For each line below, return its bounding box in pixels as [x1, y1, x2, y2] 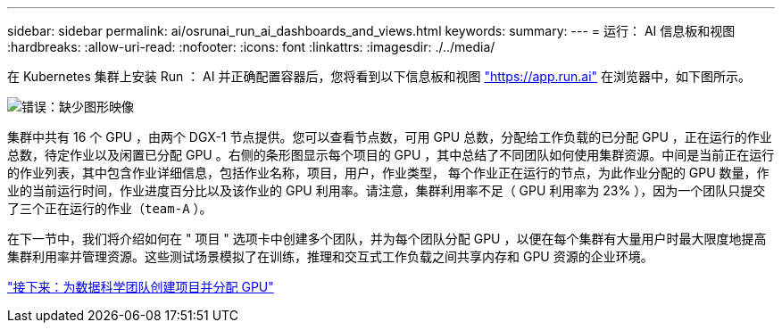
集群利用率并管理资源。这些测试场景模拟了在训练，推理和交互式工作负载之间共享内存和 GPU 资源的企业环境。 [7, 249, 653, 264]
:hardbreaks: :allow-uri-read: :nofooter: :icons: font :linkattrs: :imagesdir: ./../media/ [7, 39, 495, 54]
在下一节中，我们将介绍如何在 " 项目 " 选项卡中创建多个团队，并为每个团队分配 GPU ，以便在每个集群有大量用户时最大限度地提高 [7, 231, 767, 246]
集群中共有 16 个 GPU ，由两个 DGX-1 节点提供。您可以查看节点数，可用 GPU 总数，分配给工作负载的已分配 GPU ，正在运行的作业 [7, 129, 772, 144]
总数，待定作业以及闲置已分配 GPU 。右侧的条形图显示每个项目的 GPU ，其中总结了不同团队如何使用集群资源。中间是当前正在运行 [7, 147, 775, 162]
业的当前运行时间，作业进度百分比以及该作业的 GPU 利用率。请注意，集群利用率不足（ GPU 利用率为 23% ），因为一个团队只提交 [7, 183, 766, 198]
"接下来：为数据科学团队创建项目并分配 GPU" [7, 279, 274, 294]
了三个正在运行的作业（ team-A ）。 [7, 201, 212, 216]
